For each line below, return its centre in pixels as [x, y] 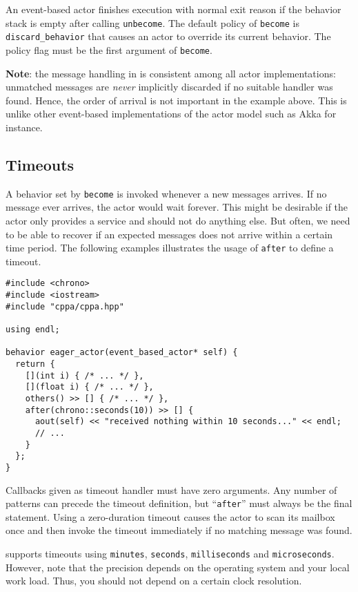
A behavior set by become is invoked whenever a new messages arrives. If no [166, 193]
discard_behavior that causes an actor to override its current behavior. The [168, 36]
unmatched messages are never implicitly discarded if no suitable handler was [169, 87]
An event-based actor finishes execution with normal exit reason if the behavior [173, 9]
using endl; [33, 330]
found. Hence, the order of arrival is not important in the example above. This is [176, 100]
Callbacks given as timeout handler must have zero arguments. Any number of [171, 489]
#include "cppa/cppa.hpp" [65, 306]
